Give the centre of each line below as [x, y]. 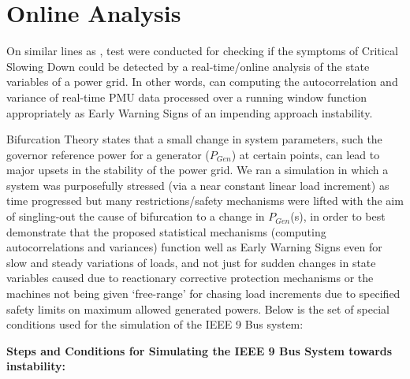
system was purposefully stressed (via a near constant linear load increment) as [198, 185]
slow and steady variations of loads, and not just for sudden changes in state [191, 262]
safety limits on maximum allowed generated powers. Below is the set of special [198, 308]
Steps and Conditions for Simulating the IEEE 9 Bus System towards [199, 350]
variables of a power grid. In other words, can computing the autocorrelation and [202, 82]
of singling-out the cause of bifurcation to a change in [136, 216]
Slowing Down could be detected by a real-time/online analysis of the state [188, 66]
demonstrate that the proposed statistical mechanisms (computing [166, 231]
